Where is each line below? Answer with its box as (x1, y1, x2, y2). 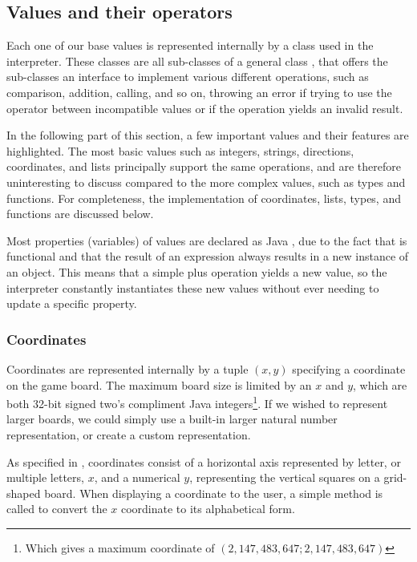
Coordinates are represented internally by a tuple (6, 360, 249, 377)
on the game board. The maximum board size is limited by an (6, 376, 312, 393)
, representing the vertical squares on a (189, 469, 380, 486)
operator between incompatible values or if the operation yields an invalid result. (6, 99, 403, 116)
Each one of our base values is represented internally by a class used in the (6, 37, 374, 54)
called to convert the (6, 500, 107, 517)
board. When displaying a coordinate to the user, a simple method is (44, 484, 383, 501)
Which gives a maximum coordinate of (25, 539, 215, 556)
